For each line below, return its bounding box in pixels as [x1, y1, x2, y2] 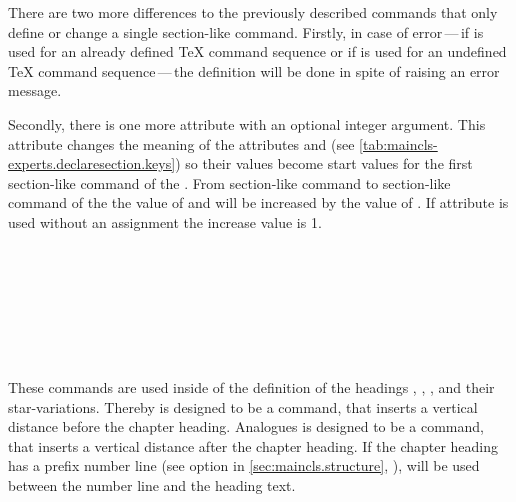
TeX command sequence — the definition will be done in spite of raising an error [8, 60, 500, 81]
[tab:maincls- [359, 133, 438, 154]
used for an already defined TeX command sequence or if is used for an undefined [8, 41, 507, 62]
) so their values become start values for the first [175, 153, 473, 174]
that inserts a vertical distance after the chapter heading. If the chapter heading [8, 435, 499, 456]
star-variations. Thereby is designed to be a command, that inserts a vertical [8, 396, 478, 417]
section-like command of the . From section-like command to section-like [8, 172, 451, 193]
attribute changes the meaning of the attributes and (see [8, 133, 355, 154]
